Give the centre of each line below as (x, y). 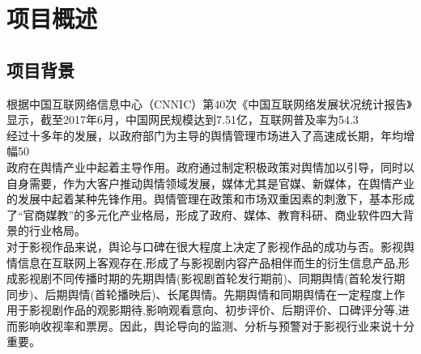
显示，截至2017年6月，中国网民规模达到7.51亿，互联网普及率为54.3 (183, 119)
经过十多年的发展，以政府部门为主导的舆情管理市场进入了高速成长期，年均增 (210, 135)
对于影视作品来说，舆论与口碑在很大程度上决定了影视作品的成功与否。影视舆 (210, 246)
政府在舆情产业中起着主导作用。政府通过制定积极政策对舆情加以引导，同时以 (210, 166)
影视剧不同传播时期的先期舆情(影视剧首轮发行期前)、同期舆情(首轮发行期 (211, 278)
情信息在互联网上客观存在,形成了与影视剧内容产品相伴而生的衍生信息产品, (202, 262)
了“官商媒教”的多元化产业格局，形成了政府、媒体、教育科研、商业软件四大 (205, 214)
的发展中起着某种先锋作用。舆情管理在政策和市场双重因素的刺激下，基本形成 (210, 199)
